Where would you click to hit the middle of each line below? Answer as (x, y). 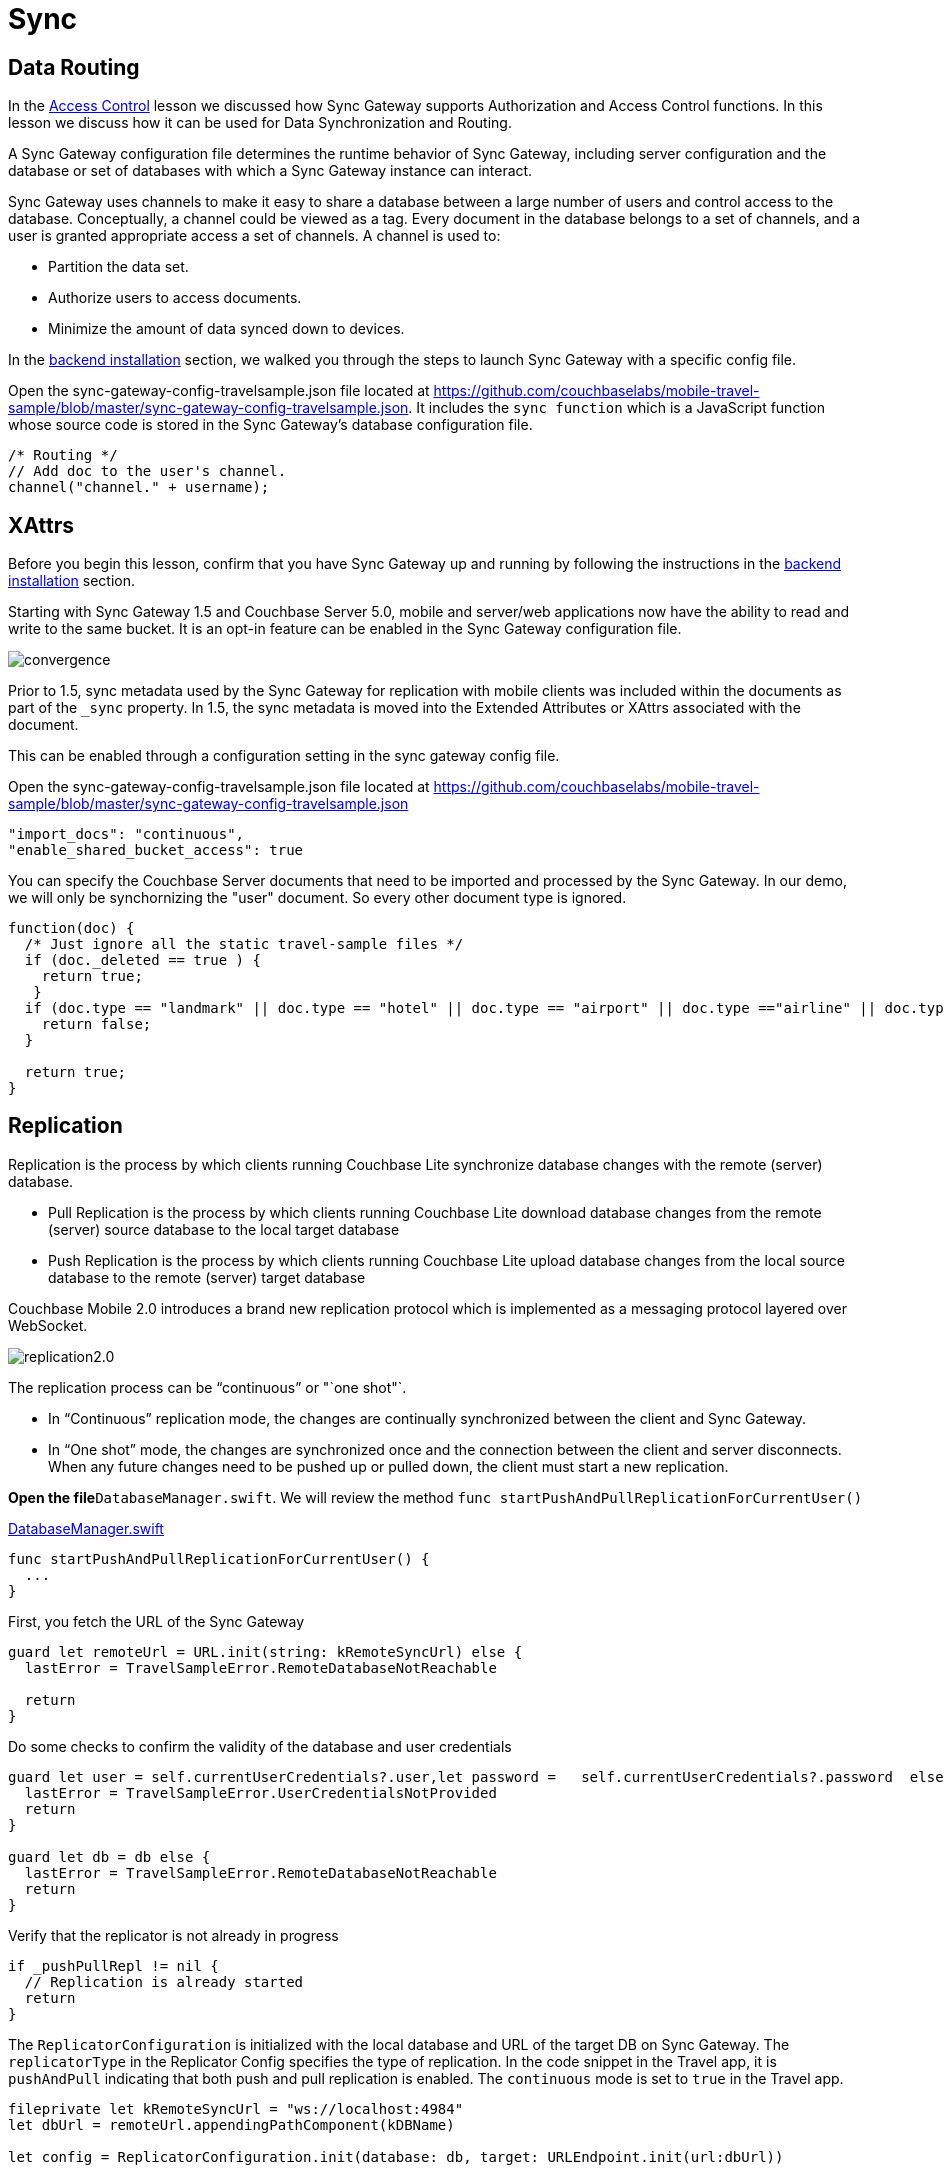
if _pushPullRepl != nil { (113, 1965)
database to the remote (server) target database (207, 1277)
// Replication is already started (164, 1981)
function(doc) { (71, 928)
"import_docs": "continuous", (126, 834)
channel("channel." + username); (139, 487)
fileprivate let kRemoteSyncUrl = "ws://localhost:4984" (236, 2108)
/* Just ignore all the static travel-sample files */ (244, 944)
